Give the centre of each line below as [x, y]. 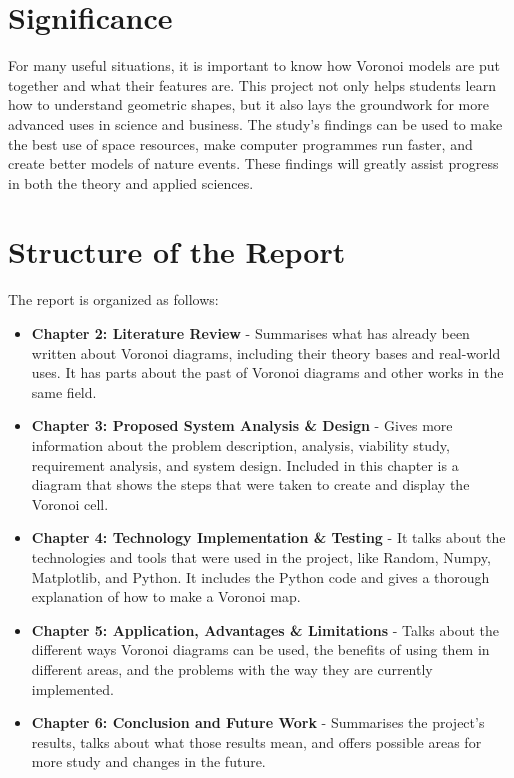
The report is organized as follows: [113, 299]
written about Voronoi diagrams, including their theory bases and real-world [266, 352]
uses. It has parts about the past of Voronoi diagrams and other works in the [267, 372]
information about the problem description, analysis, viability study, [240, 444]
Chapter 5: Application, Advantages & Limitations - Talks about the [265, 629]
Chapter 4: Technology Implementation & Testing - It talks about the [268, 537]
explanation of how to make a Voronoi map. [166, 596]
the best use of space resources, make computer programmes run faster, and [240, 143]
